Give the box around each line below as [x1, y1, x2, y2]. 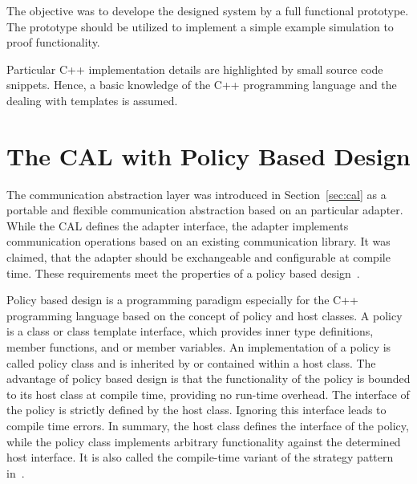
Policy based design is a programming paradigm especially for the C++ [6, 291, 358, 308]
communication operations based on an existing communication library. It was [6, 233, 391, 250]
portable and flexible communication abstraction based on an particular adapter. [6, 201, 403, 218]
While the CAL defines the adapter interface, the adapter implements [6, 217, 349, 234]
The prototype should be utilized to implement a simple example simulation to [6, 18, 394, 35]
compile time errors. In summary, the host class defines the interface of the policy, [6, 417, 409, 433]
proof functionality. [6, 34, 100, 51]
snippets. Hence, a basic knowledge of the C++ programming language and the [6, 76, 397, 93]
